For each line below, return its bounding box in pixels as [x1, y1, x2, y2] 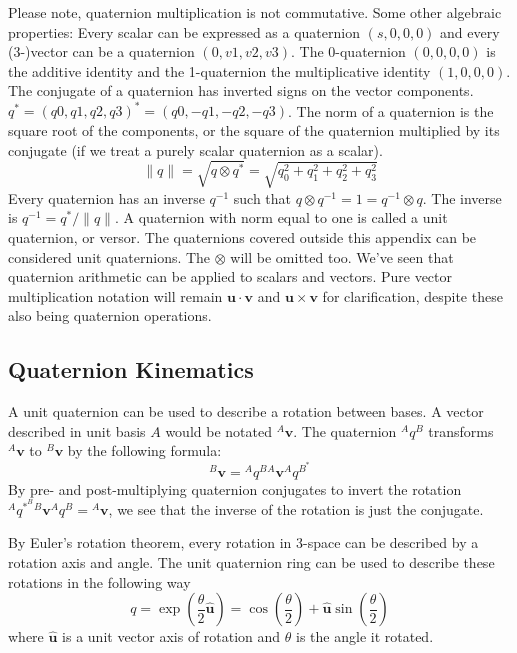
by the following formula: [67, 440, 222, 461]
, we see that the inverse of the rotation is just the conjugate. [108, 498, 484, 519]
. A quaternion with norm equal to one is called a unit [114, 207, 448, 228]
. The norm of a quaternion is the [288, 100, 494, 121]
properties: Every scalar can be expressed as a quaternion [8, 21, 360, 42]
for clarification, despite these [322, 285, 503, 306]
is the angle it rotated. [296, 626, 434, 647]
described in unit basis [8, 420, 146, 441]
